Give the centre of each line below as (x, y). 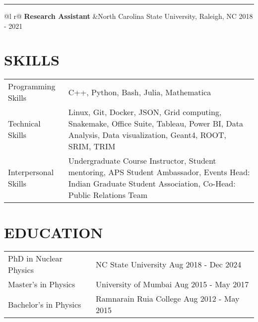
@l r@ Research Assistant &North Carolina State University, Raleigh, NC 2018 (129, 16)
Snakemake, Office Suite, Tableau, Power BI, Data (156, 124)
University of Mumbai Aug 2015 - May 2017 (172, 284)
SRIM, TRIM (92, 146)
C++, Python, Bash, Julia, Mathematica (140, 92)
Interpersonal (31, 172)
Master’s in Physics (42, 284)
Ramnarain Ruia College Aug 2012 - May (168, 299)
